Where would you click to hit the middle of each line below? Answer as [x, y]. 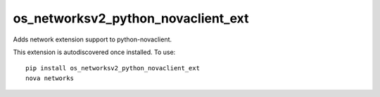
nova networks [50, 78]
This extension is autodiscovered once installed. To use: [94, 52]
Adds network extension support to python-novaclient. [93, 39]
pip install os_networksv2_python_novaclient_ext [113, 68]
